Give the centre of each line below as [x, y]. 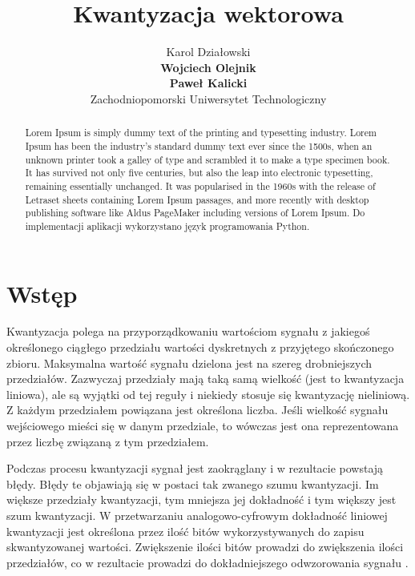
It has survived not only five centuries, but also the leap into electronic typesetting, [199, 173]
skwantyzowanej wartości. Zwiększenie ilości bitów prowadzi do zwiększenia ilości [205, 547]
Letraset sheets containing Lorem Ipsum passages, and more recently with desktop [197, 199]
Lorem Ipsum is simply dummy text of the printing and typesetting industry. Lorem [201, 133]
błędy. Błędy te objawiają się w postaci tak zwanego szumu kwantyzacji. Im [193, 483]
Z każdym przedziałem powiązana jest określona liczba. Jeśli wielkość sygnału [197, 410]
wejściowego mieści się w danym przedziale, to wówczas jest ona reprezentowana [203, 426]
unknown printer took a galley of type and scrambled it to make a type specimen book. [207, 159]
